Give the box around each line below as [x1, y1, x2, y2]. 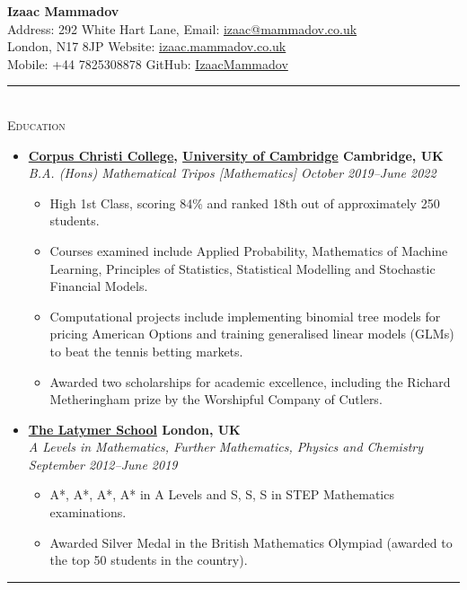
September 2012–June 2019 [28, 454, 178, 473]
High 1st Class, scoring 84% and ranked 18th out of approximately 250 [49, 193, 440, 212]
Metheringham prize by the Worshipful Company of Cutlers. [49, 390, 383, 409]
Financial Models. [49, 277, 148, 295]
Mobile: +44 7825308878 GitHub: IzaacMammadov [7, 54, 288, 73]
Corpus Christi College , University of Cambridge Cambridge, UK [28, 145, 444, 164]
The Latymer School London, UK [28, 419, 241, 438]
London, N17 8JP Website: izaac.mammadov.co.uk [7, 37, 286, 56]
